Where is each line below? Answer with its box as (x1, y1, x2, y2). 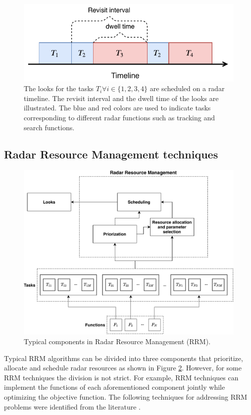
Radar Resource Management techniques (4, 146, 218, 161)
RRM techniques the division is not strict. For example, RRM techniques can (4, 372, 239, 382)
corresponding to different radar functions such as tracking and (24, 112, 215, 122)
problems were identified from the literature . (4, 401, 141, 412)
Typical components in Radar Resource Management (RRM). (24, 336, 211, 347)
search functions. (24, 122, 75, 132)
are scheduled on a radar (150, 83, 225, 94)
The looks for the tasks (24, 83, 94, 94)
